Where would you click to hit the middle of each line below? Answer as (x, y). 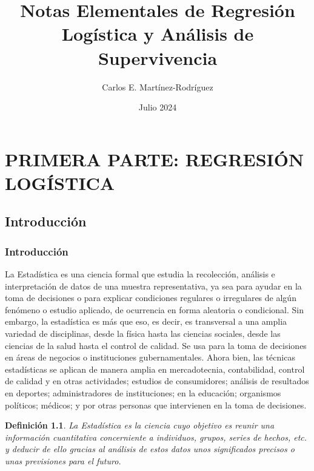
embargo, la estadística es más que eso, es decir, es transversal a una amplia (146, 321)
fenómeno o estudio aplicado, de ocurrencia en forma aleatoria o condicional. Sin (154, 309)
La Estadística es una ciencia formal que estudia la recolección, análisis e (140, 274)
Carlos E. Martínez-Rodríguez (158, 86)
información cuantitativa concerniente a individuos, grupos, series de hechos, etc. (156, 437)
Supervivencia (158, 57)
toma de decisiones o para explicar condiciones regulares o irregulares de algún (151, 298)
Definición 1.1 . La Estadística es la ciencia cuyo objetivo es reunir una (140, 425)
